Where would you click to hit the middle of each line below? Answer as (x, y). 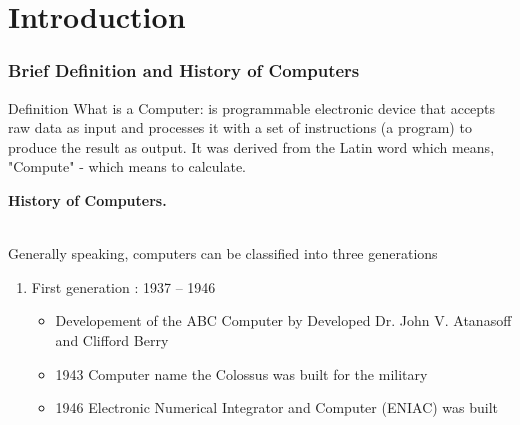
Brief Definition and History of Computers (184, 70)
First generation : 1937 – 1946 (123, 286)
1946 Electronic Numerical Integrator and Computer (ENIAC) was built (277, 407)
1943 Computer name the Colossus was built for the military (241, 373)
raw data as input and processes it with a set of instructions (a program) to (240, 127)
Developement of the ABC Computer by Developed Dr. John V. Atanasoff (283, 320)
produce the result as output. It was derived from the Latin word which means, (251, 146)
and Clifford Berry (112, 339)
